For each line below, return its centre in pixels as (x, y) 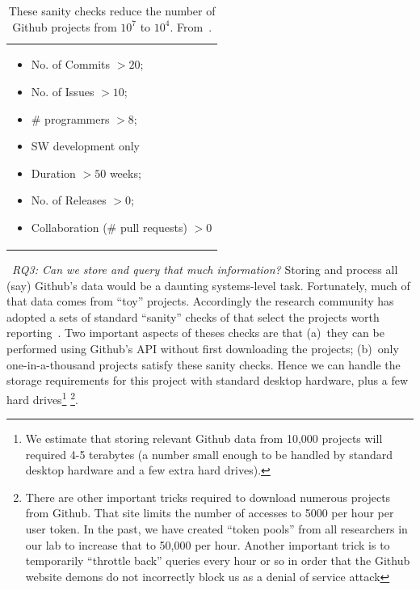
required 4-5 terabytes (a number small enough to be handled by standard (209, 454)
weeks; (125, 173)
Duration (53, 173)
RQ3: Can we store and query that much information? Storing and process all (205, 270)
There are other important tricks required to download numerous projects (208, 497)
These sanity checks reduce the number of (112, 11)
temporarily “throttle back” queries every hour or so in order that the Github (218, 560)
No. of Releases (69, 200)
